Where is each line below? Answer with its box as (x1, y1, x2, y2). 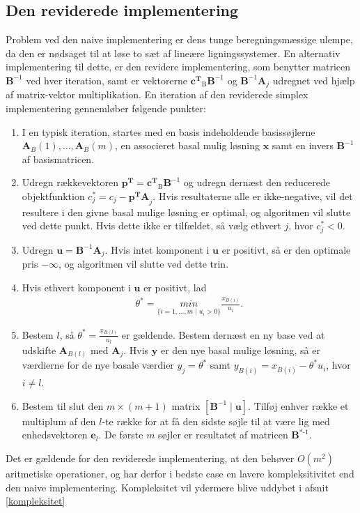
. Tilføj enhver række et (248, 398, 349, 413)
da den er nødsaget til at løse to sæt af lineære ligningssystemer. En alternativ (6, 45, 341, 60)
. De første (98, 427, 143, 442)
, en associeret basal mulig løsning (115, 138, 260, 153)
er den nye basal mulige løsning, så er (160, 342, 320, 357)
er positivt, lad (143, 280, 207, 294)
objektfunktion (22, 189, 85, 203)
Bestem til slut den (22, 398, 104, 413)
